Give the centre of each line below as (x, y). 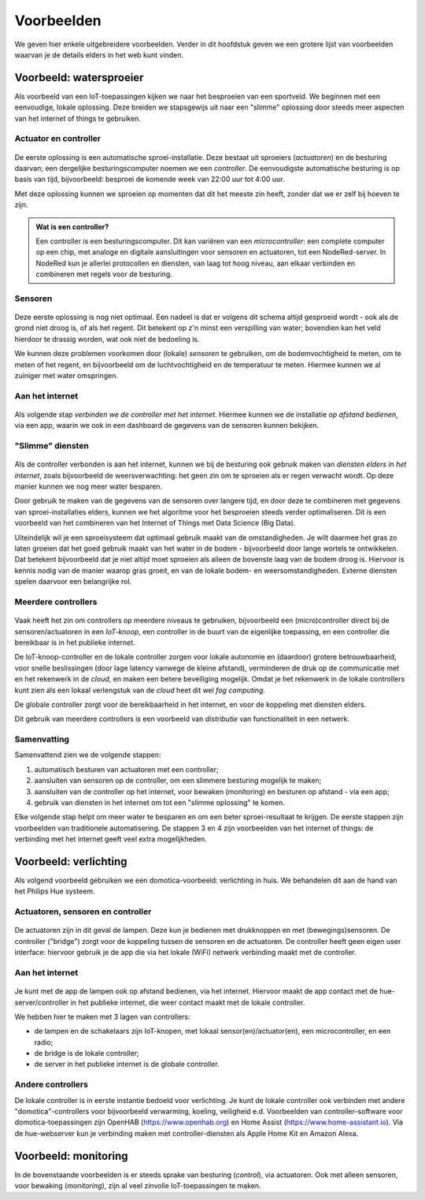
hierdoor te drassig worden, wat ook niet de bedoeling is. (107, 339)
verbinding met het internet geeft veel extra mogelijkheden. (111, 839)
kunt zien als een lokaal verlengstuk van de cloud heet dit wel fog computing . (140, 690)
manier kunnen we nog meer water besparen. (89, 487)
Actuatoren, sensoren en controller (83, 912)
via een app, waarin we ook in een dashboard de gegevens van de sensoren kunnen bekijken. (166, 425)
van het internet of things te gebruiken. (78, 118)
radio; (44, 1042)
